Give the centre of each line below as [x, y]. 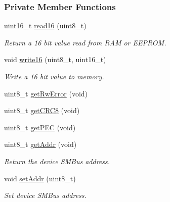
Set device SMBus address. [45, 195]
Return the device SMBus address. [57, 161]
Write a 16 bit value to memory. [54, 76]
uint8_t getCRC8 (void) [42, 110]
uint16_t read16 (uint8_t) [45, 26]
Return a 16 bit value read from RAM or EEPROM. [85, 42]
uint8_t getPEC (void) [40, 127]
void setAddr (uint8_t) [40, 178]
